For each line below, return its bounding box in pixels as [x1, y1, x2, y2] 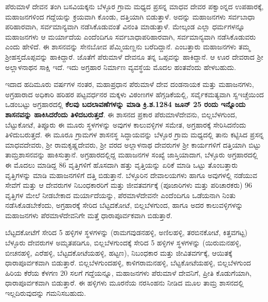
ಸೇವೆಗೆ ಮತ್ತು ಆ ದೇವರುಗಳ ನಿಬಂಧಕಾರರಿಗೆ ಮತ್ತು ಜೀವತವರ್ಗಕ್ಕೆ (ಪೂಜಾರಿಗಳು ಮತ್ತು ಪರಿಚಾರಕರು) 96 [5, 180, 253, 190]
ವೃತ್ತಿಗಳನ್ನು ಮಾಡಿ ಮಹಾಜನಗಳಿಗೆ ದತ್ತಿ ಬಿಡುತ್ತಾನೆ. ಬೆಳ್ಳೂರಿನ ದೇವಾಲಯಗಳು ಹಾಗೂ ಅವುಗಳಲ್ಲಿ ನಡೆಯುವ [5, 169, 257, 180]
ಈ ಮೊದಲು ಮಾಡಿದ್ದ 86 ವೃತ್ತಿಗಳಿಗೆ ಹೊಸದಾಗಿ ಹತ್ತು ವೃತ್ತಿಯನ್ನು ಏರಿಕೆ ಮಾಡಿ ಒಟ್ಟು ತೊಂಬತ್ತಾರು [5, 159, 238, 170]
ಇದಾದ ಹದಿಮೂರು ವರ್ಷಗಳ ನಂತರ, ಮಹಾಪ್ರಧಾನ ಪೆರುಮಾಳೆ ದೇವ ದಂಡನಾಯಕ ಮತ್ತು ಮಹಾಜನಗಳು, [5, 79, 254, 90]
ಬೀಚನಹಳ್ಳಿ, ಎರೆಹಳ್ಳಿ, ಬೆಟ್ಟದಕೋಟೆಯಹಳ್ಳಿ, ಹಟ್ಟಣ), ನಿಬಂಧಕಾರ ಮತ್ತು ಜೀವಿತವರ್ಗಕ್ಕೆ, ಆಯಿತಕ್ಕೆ [5, 247, 233, 258]
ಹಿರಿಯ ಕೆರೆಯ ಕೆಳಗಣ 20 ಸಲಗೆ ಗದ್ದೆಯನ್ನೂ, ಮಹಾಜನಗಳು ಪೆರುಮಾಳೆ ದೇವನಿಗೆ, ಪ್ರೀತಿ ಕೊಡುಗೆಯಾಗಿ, [5, 267, 252, 278]
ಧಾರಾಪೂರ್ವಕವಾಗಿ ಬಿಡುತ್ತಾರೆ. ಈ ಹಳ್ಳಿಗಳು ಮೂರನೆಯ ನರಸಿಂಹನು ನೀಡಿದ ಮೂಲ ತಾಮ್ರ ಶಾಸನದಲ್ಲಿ [5, 277, 244, 288]
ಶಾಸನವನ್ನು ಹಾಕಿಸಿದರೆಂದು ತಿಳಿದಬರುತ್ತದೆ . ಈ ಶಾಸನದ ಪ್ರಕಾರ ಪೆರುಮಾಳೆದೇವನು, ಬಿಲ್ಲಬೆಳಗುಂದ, [5, 109, 237, 119]
